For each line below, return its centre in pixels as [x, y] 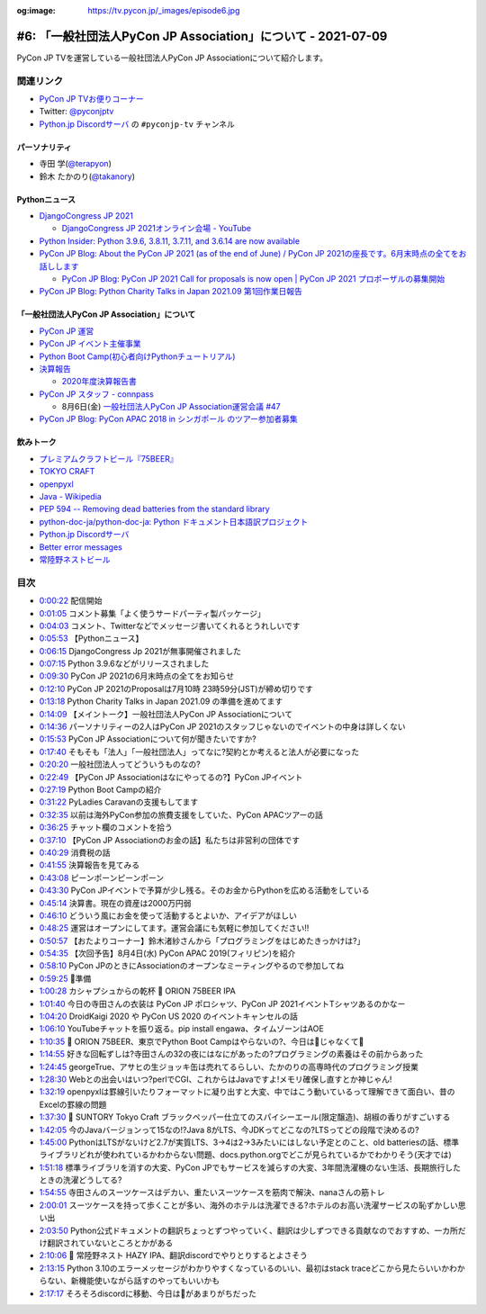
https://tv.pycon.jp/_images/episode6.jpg [164, 10]
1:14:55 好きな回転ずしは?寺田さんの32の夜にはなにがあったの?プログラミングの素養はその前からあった [231, 1054]
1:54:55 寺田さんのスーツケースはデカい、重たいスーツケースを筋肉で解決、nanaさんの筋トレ [212, 1192]
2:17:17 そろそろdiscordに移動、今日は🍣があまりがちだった [148, 1293]
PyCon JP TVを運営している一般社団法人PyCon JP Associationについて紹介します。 [172, 58]
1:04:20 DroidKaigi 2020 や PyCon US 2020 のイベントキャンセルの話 [169, 1016]
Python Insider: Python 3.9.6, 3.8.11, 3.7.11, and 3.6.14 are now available [170, 241]
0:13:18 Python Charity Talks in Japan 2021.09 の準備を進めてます [161, 701]
